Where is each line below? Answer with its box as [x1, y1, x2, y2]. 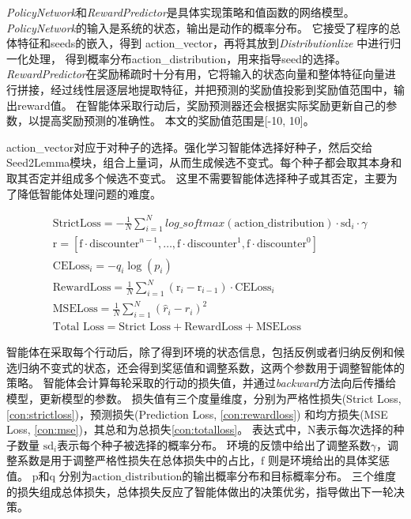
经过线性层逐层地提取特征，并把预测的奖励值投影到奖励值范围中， [50, 81, 394, 97]
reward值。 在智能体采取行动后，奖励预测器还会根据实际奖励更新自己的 [17, 96, 386, 113]
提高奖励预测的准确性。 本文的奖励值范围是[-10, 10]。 [39, 112, 315, 129]
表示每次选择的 [315, 421, 394, 438]
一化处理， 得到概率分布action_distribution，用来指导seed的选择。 [6, 50, 346, 66]
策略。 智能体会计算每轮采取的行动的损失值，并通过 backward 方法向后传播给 [6, 374, 397, 391]
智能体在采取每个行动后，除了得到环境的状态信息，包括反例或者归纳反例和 [6, 344, 394, 360]
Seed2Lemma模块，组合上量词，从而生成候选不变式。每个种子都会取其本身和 [6, 154, 402, 171]
